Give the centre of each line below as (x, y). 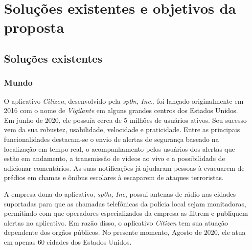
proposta (34, 27)
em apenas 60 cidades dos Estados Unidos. (68, 241)
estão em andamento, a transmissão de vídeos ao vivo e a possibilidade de (115, 158)
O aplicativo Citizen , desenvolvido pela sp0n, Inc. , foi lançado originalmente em (124, 101)
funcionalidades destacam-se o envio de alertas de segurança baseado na (112, 139)
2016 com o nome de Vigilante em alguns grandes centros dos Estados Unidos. (121, 110)
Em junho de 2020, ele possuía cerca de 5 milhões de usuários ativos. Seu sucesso (125, 120)
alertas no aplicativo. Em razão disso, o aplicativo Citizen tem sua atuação (116, 222)
